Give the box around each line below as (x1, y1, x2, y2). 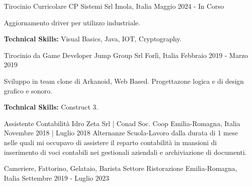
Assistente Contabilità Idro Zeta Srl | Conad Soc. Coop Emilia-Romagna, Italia (4, 118, 240, 128)
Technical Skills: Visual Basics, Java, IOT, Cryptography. (4, 34, 182, 44)
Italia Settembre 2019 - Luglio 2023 (4, 172, 109, 183)
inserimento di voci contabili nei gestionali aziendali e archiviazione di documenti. (4, 147, 247, 157)
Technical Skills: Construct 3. (4, 102, 98, 112)
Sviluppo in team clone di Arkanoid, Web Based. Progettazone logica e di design (4, 75, 244, 86)
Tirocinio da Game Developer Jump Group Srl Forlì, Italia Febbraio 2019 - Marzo (4, 50, 248, 60)
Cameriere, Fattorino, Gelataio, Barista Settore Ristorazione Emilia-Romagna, (4, 163, 237, 173)
